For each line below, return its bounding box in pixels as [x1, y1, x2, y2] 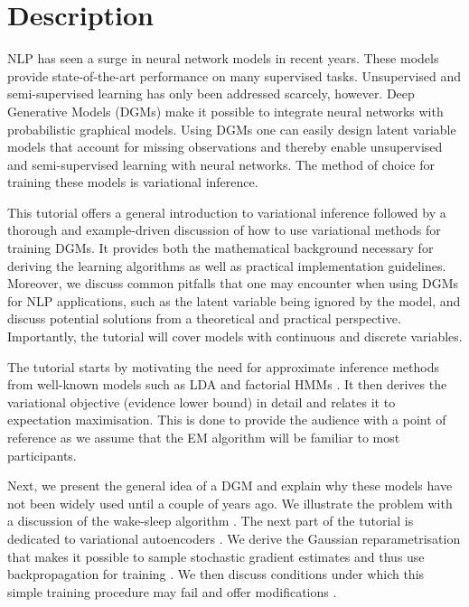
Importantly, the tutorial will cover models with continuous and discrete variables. [7, 327, 463, 346]
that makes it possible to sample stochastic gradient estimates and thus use [7, 546, 425, 565]
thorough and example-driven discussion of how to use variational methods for [7, 220, 441, 239]
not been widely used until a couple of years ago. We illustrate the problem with [7, 493, 453, 512]
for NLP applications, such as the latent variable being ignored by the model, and [7, 291, 461, 310]
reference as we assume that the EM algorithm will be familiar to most [7, 428, 400, 446]
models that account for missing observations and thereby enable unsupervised [7, 137, 443, 156]
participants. [7, 445, 77, 464]
